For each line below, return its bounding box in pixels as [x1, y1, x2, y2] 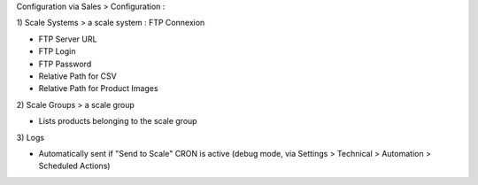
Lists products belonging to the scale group [38, 116, 198, 127]
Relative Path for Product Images [38, 83, 158, 94]
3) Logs [16, 132, 44, 143]
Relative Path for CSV [38, 71, 117, 81]
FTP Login [38, 46, 76, 57]
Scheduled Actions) [38, 160, 111, 172]
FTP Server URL [38, 34, 97, 44]
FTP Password [38, 58, 92, 69]
